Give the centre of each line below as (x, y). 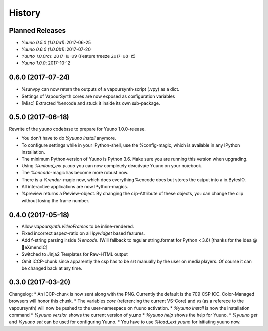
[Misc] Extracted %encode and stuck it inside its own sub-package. (91, 103)
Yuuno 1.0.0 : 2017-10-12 (46, 63)
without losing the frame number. (55, 200)
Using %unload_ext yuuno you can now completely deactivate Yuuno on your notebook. (112, 165)
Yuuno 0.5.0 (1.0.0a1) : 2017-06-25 (56, 43)
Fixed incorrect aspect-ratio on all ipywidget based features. (83, 233)
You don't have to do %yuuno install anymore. (69, 138)
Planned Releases (37, 30)
